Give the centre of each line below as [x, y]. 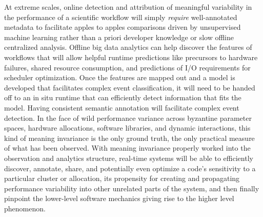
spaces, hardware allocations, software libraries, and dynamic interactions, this [127, 128]
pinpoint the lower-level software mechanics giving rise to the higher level [119, 198]
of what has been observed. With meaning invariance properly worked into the [127, 148]
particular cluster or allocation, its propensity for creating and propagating [122, 178]
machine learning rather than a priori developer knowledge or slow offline [119, 37]
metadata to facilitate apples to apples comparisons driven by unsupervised [123, 27]
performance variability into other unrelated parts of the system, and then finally [132, 188]
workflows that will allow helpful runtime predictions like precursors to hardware [131, 57]
